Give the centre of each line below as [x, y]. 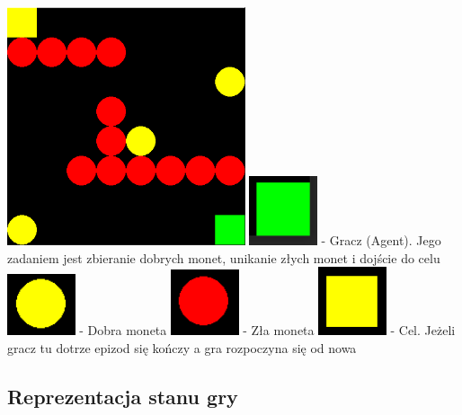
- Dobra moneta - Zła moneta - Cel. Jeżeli [267, 329]
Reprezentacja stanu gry [123, 396]
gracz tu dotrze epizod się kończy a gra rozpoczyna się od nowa [182, 347]
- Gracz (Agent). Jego [381, 240]
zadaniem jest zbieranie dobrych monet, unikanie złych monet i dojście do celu [224, 257]
